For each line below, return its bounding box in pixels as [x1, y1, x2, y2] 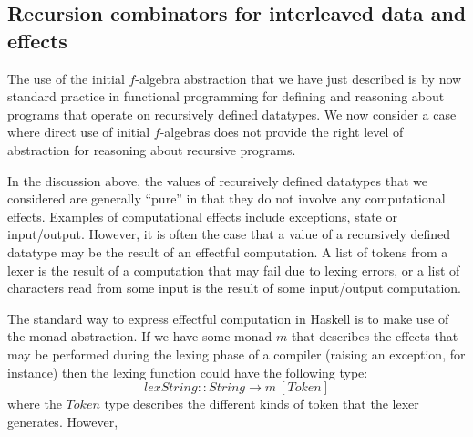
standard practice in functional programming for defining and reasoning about [7, 87, 445, 106]
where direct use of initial [7, 122, 150, 141]
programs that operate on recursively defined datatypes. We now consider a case [7, 104, 457, 123]
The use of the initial [7, 68, 125, 88]
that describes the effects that [291, 327, 458, 346]
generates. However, [7, 411, 118, 431]
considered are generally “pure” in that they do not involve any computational [7, 189, 446, 208]
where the [7, 394, 62, 413]
